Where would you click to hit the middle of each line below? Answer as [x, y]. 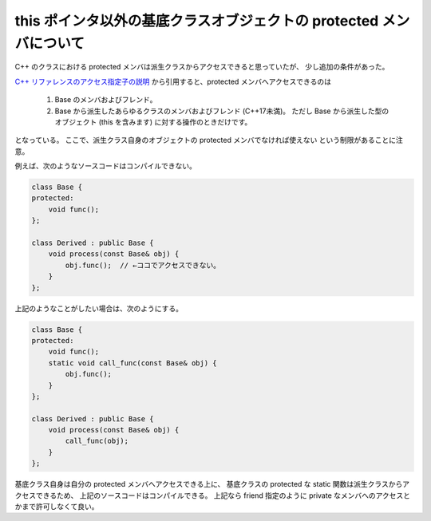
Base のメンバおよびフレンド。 [106, 100]
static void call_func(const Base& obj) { [132, 363]
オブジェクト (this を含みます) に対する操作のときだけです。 [153, 122]
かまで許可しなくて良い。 [57, 506]
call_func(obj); [97, 441]
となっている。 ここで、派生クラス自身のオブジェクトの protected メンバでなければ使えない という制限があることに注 [209, 140]
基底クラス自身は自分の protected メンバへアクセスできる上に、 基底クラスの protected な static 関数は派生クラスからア [212, 484]
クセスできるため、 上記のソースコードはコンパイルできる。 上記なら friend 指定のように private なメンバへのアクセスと [213, 495]
